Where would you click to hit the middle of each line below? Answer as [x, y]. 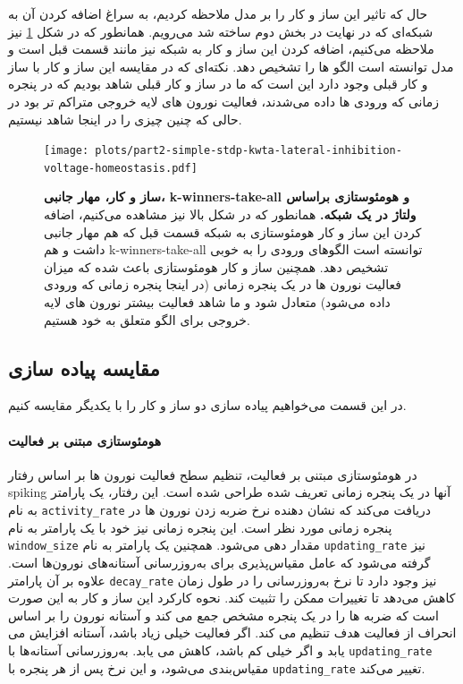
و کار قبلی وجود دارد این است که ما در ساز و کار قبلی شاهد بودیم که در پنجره [218, 84]
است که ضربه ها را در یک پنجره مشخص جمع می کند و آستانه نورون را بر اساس [223, 615]
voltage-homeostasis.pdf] [121, 168]
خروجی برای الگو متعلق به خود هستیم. [147, 319]
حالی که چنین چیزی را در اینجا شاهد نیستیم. [125, 119]
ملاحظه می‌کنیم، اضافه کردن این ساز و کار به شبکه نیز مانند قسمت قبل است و [221, 49]
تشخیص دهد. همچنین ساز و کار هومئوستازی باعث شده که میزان [216, 266]
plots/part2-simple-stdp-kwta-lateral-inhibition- [248, 151]
